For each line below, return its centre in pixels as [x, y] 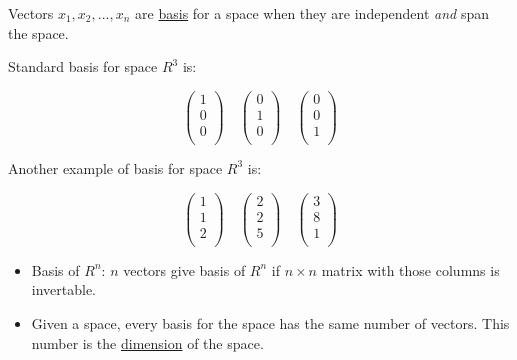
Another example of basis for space [115, 167]
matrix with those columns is [410, 269]
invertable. [64, 289]
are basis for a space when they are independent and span [312, 13]
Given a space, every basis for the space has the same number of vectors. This [270, 322]
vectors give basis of [184, 269]
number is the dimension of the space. [147, 342]
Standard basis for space [83, 66]
